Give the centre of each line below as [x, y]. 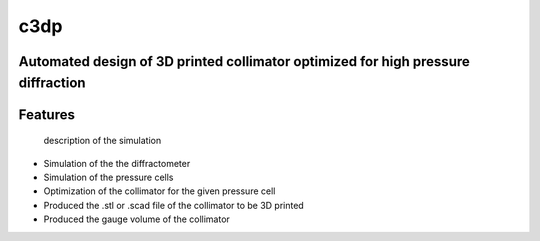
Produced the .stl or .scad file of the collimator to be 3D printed [173, 205]
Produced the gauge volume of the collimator [136, 219]
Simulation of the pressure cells [108, 177]
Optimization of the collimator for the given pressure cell [159, 191]
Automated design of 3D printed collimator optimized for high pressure [244, 61]
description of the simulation [102, 141]
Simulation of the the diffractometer [117, 163]
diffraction [52, 82]
